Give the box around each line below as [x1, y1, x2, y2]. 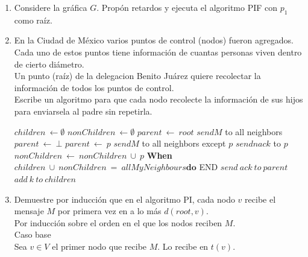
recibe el [245, 192, 276, 205]
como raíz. [14, 13, 52, 26]
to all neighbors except [142, 137, 226, 150]
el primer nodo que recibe [52, 240, 147, 252]
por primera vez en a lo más [57, 205, 162, 217]
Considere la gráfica [14, 1, 87, 13]
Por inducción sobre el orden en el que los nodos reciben [14, 216, 222, 229]
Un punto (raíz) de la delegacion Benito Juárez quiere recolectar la [14, 69, 261, 82]
